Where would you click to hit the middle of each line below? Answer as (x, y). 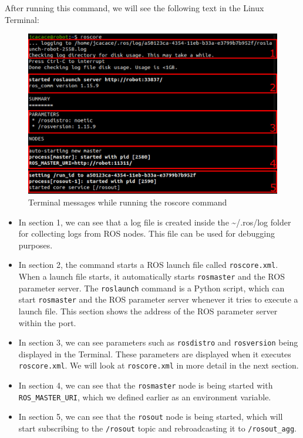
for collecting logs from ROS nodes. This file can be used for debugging (147, 233)
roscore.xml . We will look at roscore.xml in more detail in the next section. (159, 365)
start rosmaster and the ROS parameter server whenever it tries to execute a (158, 299)
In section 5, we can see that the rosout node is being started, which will (151, 417)
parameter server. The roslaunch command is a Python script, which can (151, 288)
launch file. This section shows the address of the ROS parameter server (148, 311)
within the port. (47, 322)
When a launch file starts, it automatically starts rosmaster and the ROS (151, 276)
